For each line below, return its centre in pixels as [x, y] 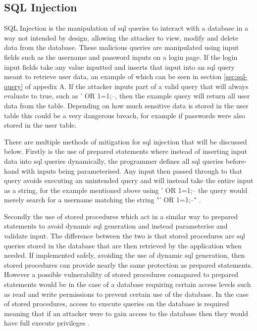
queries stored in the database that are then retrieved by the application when [123, 245]
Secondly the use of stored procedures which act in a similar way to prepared [121, 216]
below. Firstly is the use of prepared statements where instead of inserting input [126, 151]
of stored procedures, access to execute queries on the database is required [117, 304]
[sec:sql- [236, 76]
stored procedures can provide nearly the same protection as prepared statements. [128, 264]
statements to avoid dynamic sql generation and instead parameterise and [116, 226]
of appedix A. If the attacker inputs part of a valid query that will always [137, 86]
